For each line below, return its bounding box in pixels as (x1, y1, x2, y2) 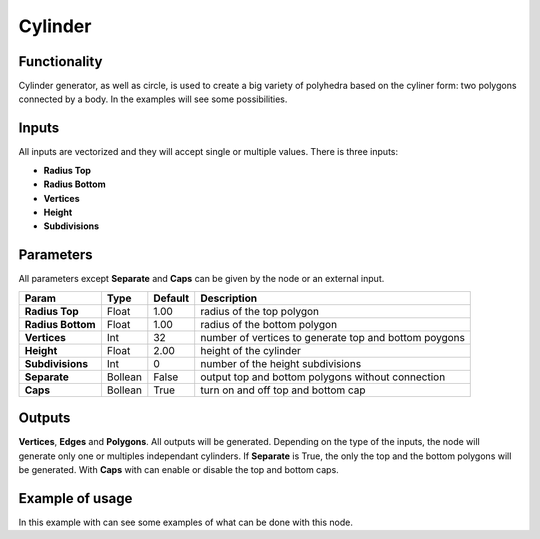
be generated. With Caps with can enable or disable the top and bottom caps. (18, 463, 339, 475)
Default (153, 291, 190, 305)
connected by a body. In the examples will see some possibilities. (18, 93, 288, 105)
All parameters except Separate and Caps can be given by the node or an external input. (18, 273, 385, 285)
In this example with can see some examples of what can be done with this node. (18, 516, 354, 528)
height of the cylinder (200, 343, 302, 357)
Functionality (18, 53, 103, 70)
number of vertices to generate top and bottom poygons (200, 330, 465, 344)
